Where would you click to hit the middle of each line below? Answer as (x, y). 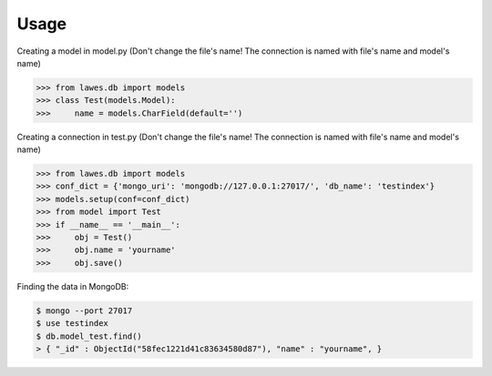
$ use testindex (72, 324)
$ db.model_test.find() (89, 336)
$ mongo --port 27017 (84, 310)
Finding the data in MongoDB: (73, 286)
